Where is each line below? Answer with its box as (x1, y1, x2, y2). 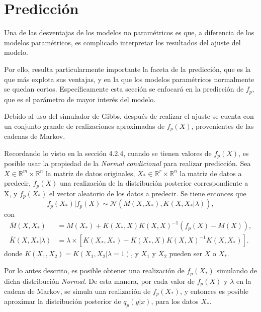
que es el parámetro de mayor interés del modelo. (4, 94, 156, 104)
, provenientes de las (191, 120, 254, 131)
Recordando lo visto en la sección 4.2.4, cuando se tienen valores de (4, 147, 212, 158)
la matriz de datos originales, (45, 168, 135, 178)
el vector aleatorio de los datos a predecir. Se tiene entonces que (49, 188, 246, 198)
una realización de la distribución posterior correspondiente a (59, 178, 248, 188)
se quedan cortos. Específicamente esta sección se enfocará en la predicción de (4, 84, 244, 94)
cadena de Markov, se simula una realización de (4, 285, 151, 296)
